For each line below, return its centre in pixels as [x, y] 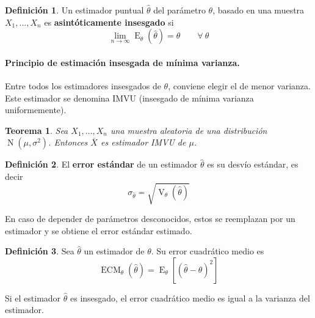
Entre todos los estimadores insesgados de [83, 85]
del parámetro [179, 10]
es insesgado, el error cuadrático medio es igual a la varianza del [190, 298]
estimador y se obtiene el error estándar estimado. [99, 230]
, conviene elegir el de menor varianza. [239, 85]
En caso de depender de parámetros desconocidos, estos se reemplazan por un [150, 219]
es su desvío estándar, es [253, 164]
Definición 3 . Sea [40, 251]
